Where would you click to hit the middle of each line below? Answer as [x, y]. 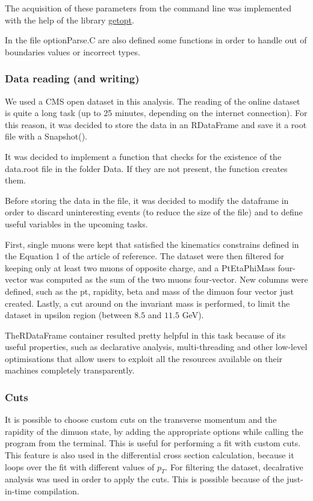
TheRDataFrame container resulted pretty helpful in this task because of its [145, 335]
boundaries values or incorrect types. [73, 51]
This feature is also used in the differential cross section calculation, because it [150, 455]
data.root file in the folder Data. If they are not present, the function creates [146, 168]
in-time [18, 491]
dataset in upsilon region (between [68, 315]
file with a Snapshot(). [46, 136]
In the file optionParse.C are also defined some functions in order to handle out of [156, 40]
